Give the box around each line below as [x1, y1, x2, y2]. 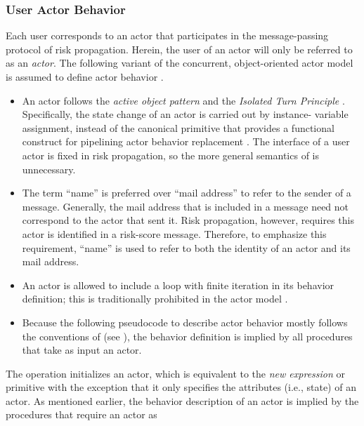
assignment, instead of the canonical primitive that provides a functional [22, 120, 334, 135]
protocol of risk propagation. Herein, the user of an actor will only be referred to [6, 41, 353, 56]
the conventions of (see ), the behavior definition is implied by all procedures [22, 328, 353, 343]
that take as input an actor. [22, 342, 142, 357]
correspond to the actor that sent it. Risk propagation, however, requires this [22, 213, 354, 227]
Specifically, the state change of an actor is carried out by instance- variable [22, 107, 349, 121]
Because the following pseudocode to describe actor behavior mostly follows [22, 314, 348, 329]
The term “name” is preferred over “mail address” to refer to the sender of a [22, 185, 351, 200]
